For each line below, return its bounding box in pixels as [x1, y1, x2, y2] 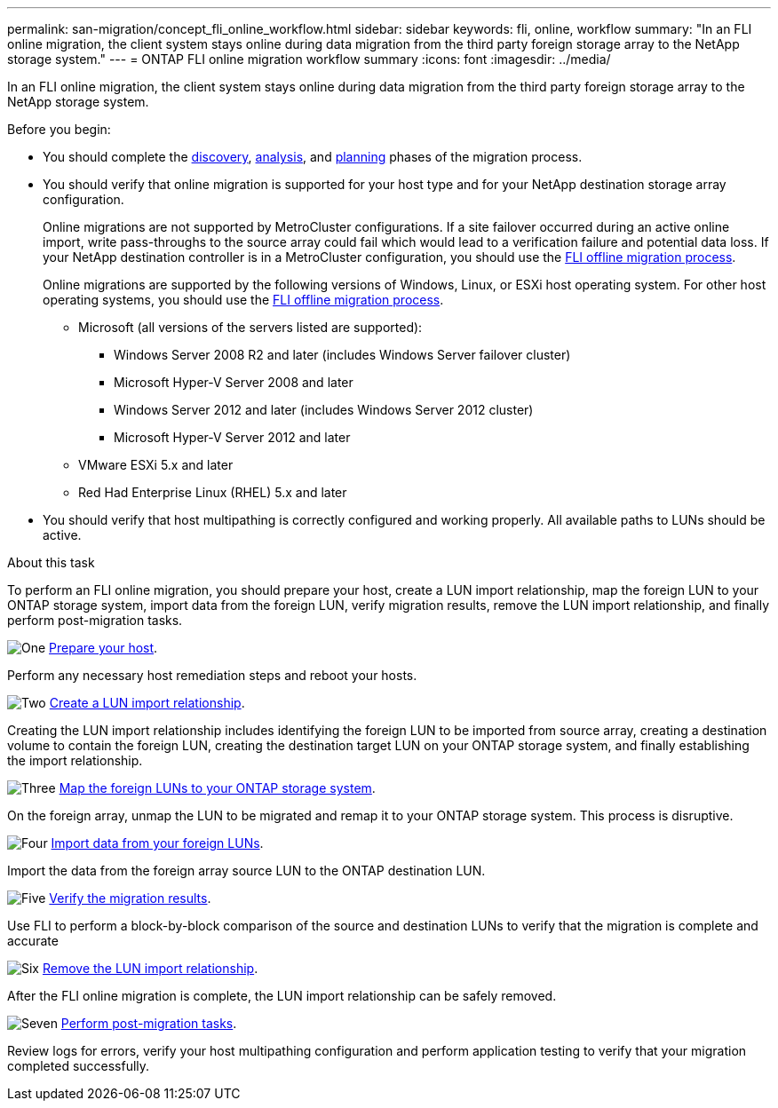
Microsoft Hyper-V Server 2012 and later [114, 430, 351, 445]
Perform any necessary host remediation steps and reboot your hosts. [7, 668, 417, 683]
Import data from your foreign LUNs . [51, 835, 264, 851]
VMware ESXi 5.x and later [78, 457, 234, 472]
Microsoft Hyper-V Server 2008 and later [114, 375, 353, 390]
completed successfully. [7, 1058, 150, 1073]
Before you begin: [7, 122, 111, 137]
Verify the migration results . [49, 890, 211, 906]
